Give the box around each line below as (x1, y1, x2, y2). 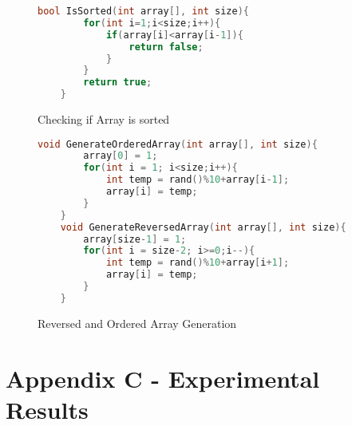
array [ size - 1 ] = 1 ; (83, 233, 187, 245)
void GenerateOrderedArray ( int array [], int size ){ (38, 138, 318, 150)
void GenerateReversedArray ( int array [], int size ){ (60, 221, 346, 233)
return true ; (83, 77, 152, 89)
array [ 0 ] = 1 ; (83, 150, 158, 162)
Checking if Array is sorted (38, 111, 170, 127)
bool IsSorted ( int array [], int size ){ (38, 6, 249, 17)
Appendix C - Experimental (6, 361, 320, 394)
